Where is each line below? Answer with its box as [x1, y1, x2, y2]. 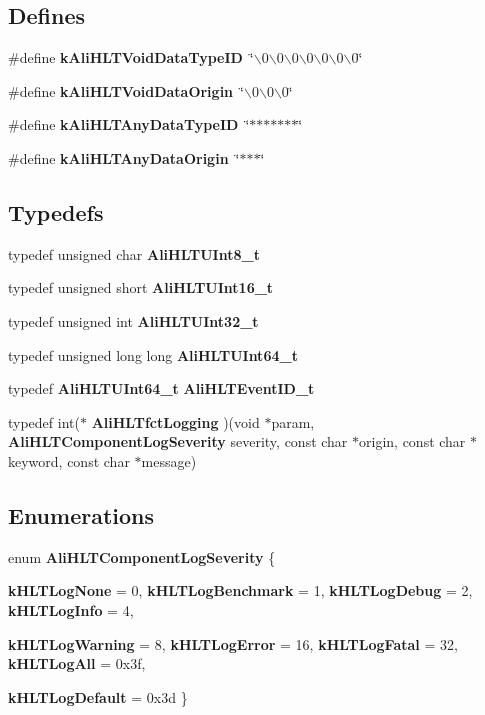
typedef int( [8, 411, 80, 432]
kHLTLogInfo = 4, [8, 599, 134, 620]
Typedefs [8, 196, 104, 227]
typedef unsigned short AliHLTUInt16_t [8, 277, 274, 298]
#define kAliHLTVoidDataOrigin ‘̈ [8, 80, 244, 101]
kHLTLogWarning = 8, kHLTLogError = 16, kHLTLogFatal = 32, [8, 633, 458, 654]
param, [271, 411, 315, 432]
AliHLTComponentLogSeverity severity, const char [8, 431, 348, 452]
